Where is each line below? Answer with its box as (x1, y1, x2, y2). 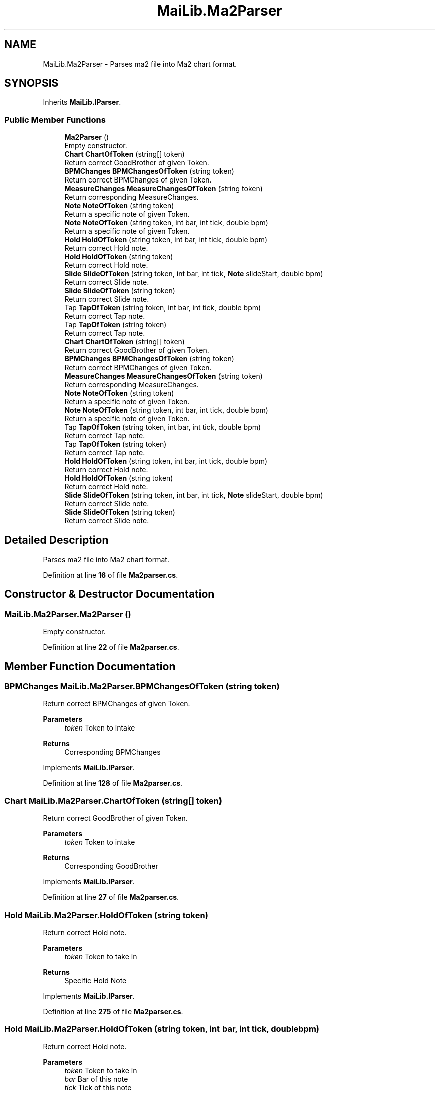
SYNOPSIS (4, 77, 59, 90)
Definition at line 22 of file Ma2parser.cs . (43, 643, 179, 652)
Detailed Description (4, 533, 109, 546)
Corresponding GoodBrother (64, 862, 158, 871)
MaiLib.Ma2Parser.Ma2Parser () (4, 609, 131, 619)
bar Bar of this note (64, 1074, 128, 1083)
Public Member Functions (4, 114, 106, 125)
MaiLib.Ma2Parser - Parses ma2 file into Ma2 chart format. (43, 59, 237, 68)
